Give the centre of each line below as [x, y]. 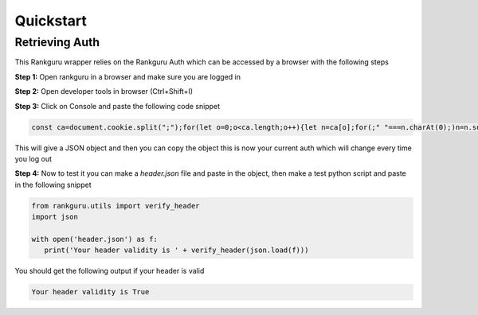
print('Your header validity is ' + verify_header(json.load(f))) [176, 250]
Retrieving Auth [57, 42]
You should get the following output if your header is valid [110, 271]
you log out [33, 158]
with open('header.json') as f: [95, 239]
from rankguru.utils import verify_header [116, 206]
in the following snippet [53, 185]
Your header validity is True [90, 292]
